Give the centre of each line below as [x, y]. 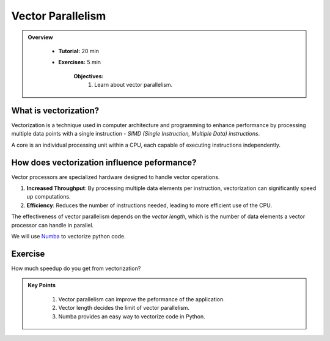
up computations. [49, 197]
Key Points [42, 285]
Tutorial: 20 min [79, 51]
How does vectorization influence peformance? [104, 162]
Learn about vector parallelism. [134, 85]
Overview [40, 37]
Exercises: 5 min [79, 62]
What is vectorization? [55, 110]
